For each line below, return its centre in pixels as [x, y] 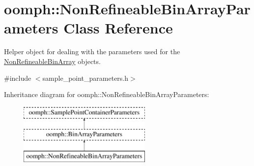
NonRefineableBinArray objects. [52, 61]
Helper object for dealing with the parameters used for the [92, 51]
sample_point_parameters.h [85, 78]
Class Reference [118, 28]
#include [18, 78]
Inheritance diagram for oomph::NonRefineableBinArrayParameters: [107, 94]
